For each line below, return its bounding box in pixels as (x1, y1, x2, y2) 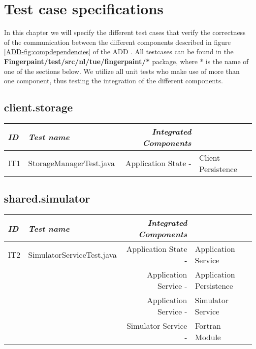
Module (194, 331, 221, 343)
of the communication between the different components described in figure (4, 36, 231, 47)
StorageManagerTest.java (28, 157, 115, 169)
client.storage (4, 100, 73, 115)
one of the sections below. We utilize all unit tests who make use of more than (4, 66, 240, 76)
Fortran (194, 320, 221, 332)
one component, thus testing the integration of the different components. (4, 75, 223, 86)
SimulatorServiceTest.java (28, 248, 117, 260)
